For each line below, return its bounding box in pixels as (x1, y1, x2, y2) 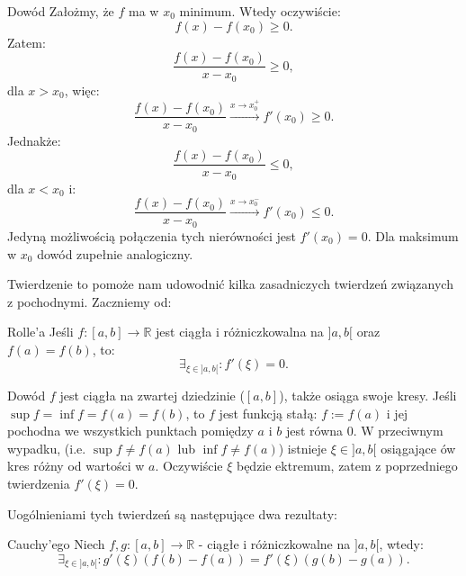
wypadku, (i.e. (7, 438, 86, 457)
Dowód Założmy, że (7, 2, 114, 20)
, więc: (64, 80, 100, 99)
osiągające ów (381, 438, 456, 457)
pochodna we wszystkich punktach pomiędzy (7, 421, 254, 440)
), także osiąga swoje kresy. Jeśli (279, 385, 457, 404)
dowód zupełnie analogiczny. (37, 244, 193, 263)
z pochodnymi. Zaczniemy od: (7, 292, 172, 310)
